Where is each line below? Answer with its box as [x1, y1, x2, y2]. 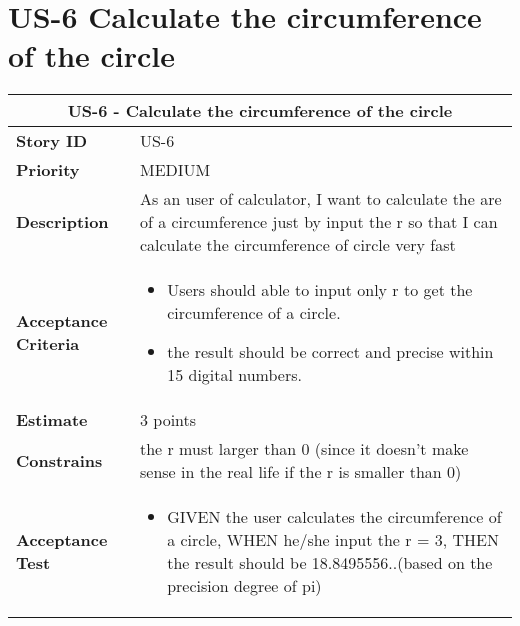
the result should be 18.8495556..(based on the [167, 551, 493, 575]
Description [16, 210, 109, 234]
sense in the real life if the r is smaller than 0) [139, 460, 462, 484]
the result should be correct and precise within [167, 340, 494, 364]
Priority [16, 158, 80, 182]
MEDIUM [139, 158, 211, 182]
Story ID [16, 129, 88, 153]
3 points [139, 408, 197, 432]
